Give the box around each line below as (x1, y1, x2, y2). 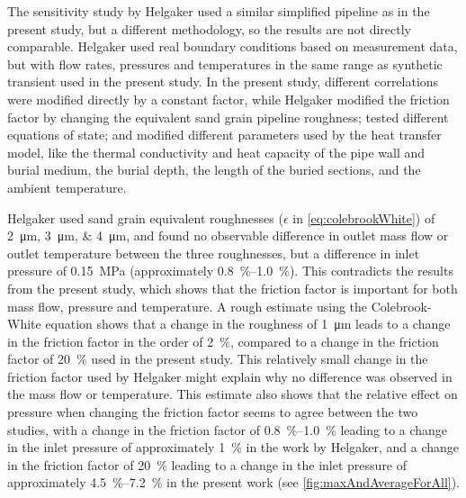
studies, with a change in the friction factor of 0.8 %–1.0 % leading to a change (7, 420, 448, 439)
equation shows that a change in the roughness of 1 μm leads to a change (45, 314, 451, 333)
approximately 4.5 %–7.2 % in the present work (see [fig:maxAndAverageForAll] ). (7, 473, 461, 492)
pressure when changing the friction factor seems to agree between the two (7, 403, 418, 421)
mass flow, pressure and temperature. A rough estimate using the (7, 296, 368, 315)
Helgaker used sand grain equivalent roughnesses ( (7, 208, 283, 227)
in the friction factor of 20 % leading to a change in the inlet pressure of (7, 455, 408, 474)
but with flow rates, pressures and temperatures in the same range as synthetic (7, 54, 443, 73)
